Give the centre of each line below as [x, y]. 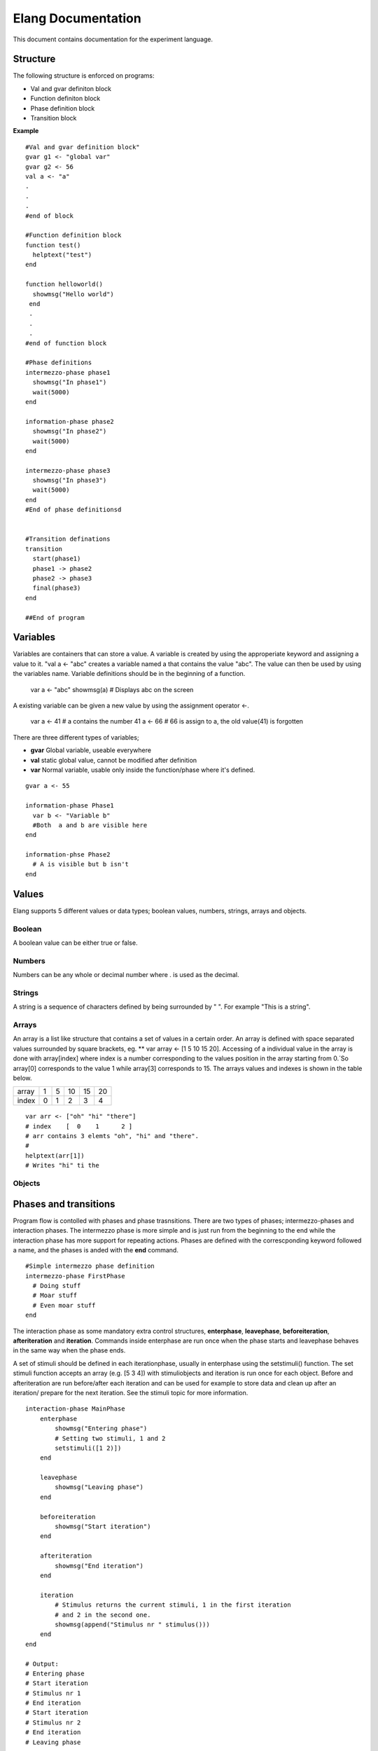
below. [22, 1078]
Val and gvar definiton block [71, 88]
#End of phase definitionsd [73, 510]
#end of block [49, 216]
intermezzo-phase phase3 [68, 470]
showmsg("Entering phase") [101, 1428]
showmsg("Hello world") [73, 294]
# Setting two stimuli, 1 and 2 [110, 1438]
